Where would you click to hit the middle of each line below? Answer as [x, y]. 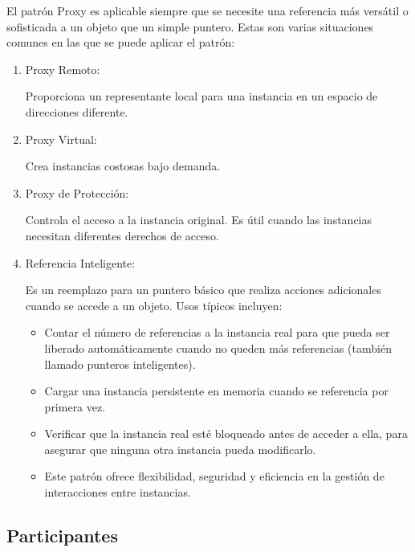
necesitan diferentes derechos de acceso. [122, 235]
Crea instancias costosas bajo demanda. [123, 166]
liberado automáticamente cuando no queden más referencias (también [218, 348]
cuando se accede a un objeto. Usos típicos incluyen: [154, 305]
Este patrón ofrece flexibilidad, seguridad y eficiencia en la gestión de [214, 476]
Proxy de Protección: [77, 192]
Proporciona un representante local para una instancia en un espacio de [201, 96]
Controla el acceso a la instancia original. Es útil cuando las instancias [199, 220]
